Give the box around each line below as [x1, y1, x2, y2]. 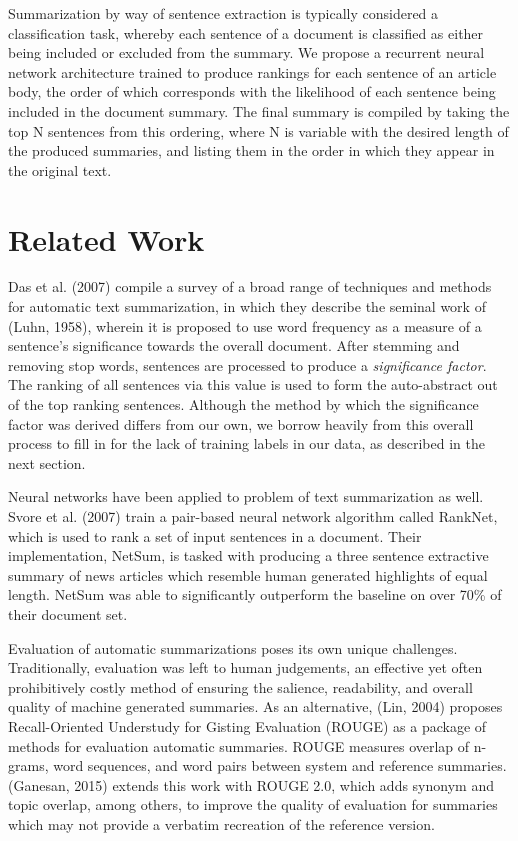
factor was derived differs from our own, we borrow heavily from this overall [8, 413, 474, 434]
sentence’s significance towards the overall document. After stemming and [8, 335, 460, 356]
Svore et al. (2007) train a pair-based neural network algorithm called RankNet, [8, 506, 498, 526]
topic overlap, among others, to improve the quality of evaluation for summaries [8, 794, 498, 815]
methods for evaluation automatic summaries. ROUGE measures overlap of [8, 735, 470, 756]
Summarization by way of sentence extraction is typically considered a [8, 3, 439, 23]
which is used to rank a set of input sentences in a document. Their [8, 525, 422, 546]
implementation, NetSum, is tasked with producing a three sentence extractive [8, 545, 489, 566]
